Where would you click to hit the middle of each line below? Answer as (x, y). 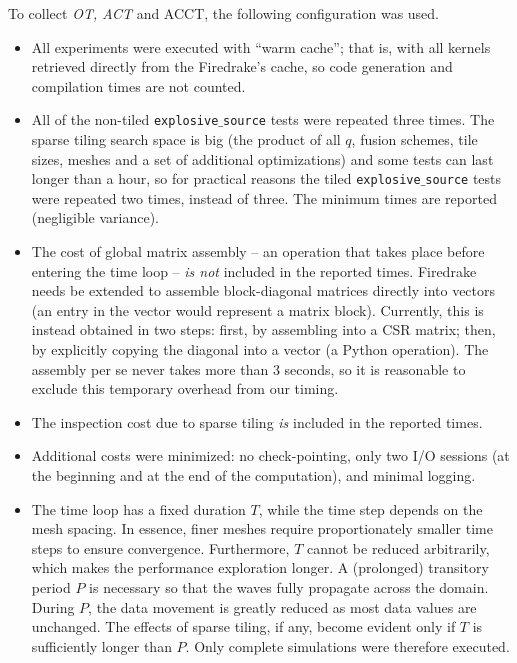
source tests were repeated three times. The (359, 119)
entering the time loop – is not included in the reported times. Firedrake (254, 270)
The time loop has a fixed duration (138, 508)
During (53, 606)
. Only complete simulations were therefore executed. (347, 645)
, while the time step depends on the (370, 508)
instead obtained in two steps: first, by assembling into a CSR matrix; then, (263, 329)
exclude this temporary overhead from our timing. (185, 388)
